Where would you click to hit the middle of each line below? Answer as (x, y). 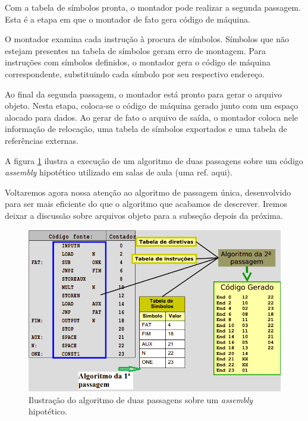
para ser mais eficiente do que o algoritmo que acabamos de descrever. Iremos (146, 204)
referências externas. (42, 140)
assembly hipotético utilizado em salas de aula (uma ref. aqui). (119, 172)
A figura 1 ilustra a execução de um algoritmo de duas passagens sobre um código (154, 160)
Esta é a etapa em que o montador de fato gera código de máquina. (128, 19)
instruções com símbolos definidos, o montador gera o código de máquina (138, 62)
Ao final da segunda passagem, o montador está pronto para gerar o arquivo (144, 94)
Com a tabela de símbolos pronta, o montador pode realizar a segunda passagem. (153, 7)
